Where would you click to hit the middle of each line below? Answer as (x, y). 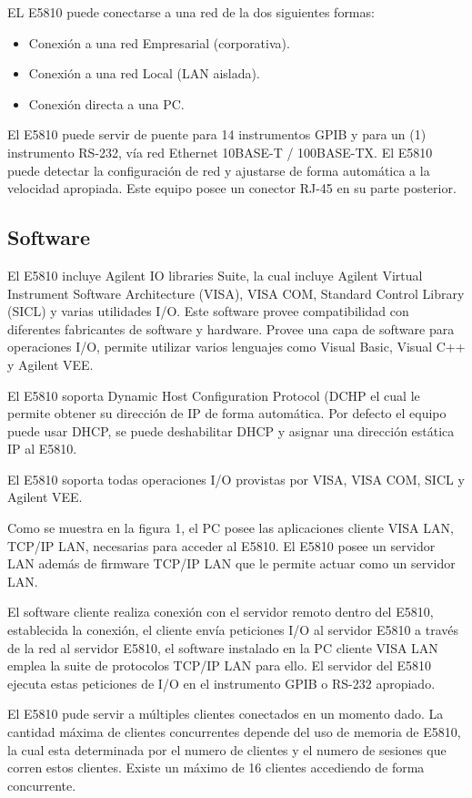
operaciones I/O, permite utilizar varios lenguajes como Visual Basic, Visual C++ (236, 347)
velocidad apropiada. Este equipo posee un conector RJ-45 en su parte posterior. (232, 188)
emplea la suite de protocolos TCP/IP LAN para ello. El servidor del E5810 (220, 665)
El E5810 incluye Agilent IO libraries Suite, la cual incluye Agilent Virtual (215, 275)
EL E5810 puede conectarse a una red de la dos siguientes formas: (191, 12)
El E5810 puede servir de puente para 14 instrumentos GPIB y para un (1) (217, 134)
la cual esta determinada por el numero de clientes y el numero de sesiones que (227, 749)
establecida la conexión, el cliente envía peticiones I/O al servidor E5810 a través (233, 630)
